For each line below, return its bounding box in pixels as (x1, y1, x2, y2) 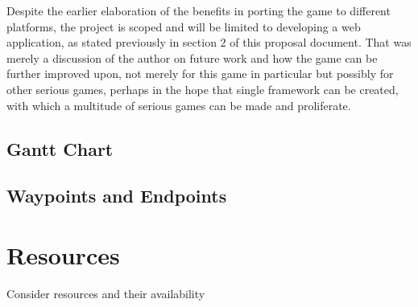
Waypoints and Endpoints (6, 183, 227, 208)
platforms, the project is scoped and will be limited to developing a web (6, 18, 361, 35)
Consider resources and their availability (6, 284, 205, 301)
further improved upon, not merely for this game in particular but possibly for (6, 65, 394, 82)
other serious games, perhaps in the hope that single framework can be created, (6, 80, 399, 97)
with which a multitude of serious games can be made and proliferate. (6, 96, 351, 113)
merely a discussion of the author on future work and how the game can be (6, 49, 378, 66)
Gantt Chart (6, 136, 114, 161)
